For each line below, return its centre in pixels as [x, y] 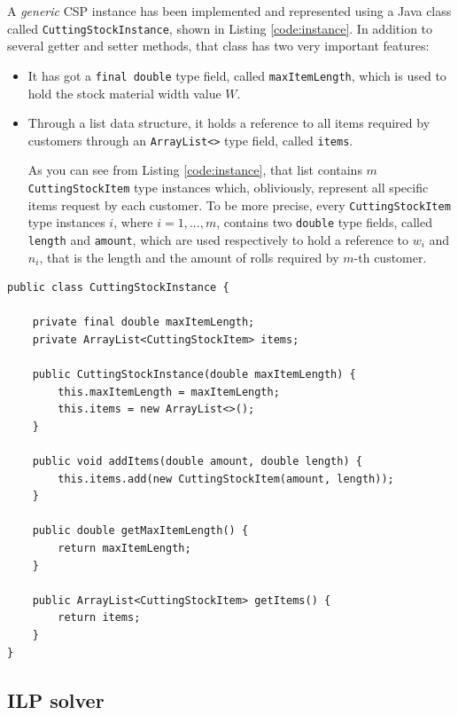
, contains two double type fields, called [324, 222]
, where [133, 222]
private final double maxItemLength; [144, 322]
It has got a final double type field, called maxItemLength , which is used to [237, 75]
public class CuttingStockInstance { [118, 288]
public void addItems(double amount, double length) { [197, 462]
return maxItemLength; [124, 549]
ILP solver [56, 699]
